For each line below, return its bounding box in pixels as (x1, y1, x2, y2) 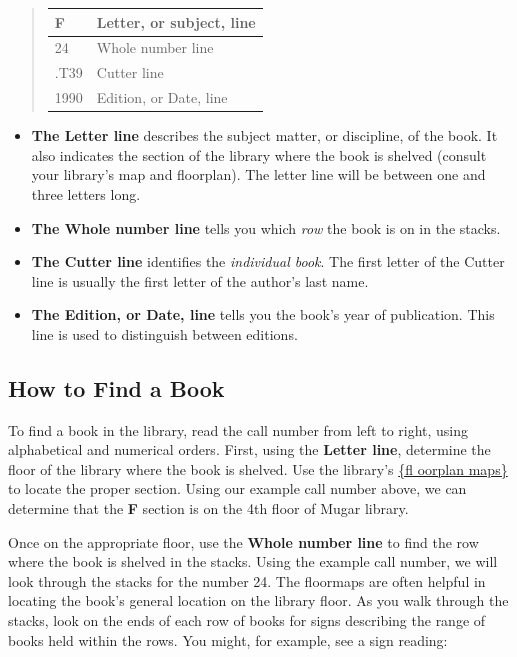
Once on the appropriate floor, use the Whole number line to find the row (8, 531, 479, 552)
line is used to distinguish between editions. (31, 323, 298, 344)
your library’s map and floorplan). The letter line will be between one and (31, 164, 486, 185)
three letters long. (31, 183, 141, 204)
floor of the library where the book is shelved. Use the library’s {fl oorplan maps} (8, 458, 508, 479)
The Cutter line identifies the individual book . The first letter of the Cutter (31, 251, 505, 272)
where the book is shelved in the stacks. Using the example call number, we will (8, 551, 498, 572)
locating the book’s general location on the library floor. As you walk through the (8, 590, 509, 611)
